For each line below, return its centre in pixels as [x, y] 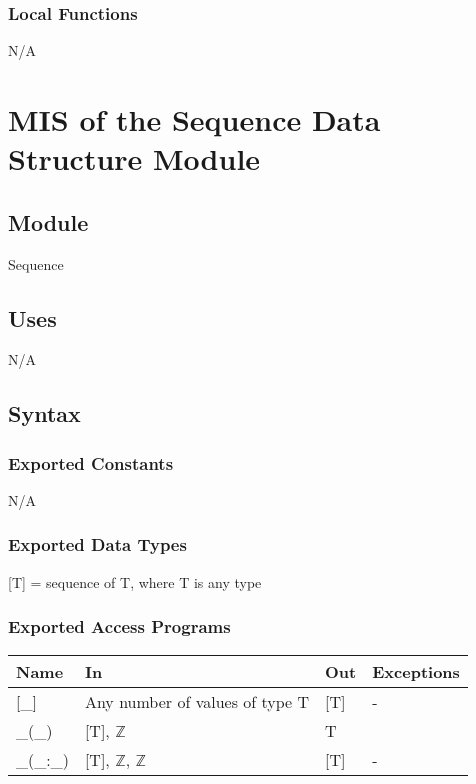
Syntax [44, 413]
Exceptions [416, 671]
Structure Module [134, 158]
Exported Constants [91, 462]
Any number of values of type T [197, 701]
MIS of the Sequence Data [194, 119]
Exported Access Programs [119, 626]
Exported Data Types [97, 544]
